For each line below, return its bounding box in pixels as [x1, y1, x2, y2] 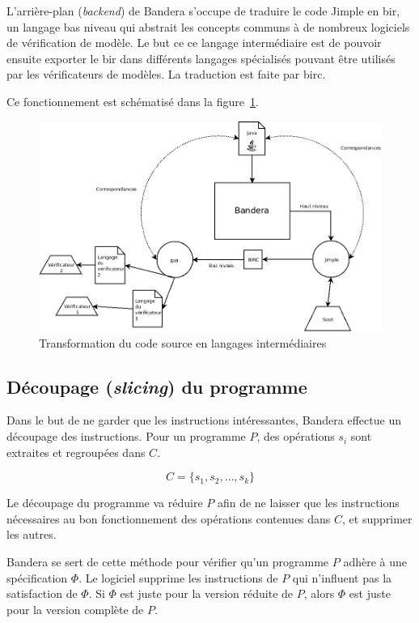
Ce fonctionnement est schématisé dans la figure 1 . [6, 92, 259, 109]
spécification [6, 569, 68, 586]
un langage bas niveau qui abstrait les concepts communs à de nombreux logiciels [6, 18, 410, 35]
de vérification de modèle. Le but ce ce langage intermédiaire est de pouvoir [6, 34, 382, 51]
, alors [303, 585, 335, 602]
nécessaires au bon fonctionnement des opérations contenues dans [6, 510, 331, 527]
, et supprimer [342, 510, 413, 527]
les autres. [6, 526, 57, 543]
